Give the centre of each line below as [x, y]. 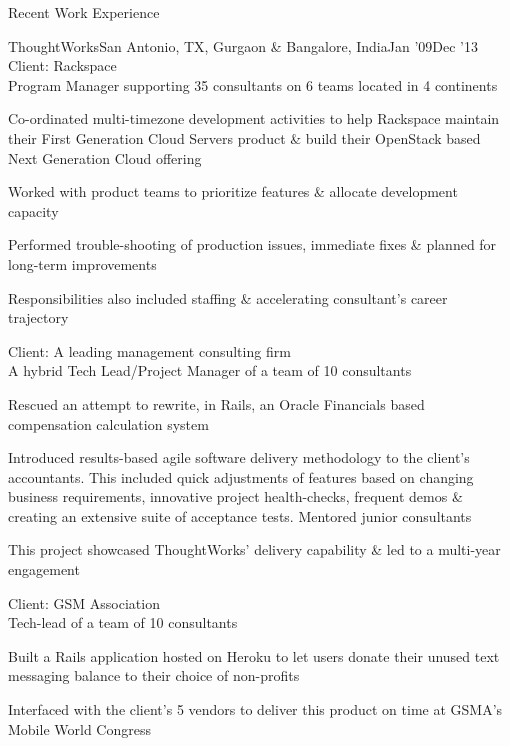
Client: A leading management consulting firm [149, 350]
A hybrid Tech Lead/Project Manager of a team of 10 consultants [210, 370]
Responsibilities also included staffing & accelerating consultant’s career [228, 297]
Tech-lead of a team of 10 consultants [123, 622]
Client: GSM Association [84, 602]
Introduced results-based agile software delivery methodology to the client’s [239, 457]
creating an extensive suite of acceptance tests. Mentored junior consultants [240, 515]
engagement [44, 569]
